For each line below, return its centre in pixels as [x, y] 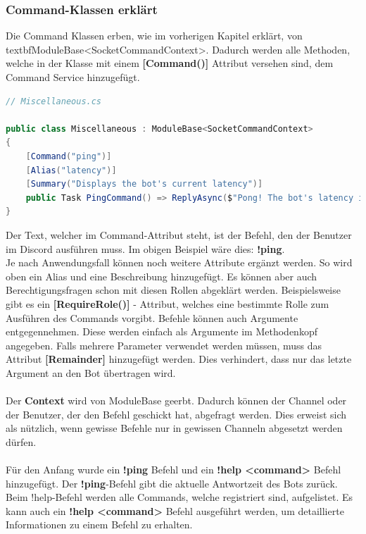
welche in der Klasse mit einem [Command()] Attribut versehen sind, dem [170, 63]
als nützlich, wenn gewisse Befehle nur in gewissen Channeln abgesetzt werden [174, 428]
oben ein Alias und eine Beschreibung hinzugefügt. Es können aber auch [162, 276]
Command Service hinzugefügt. [73, 77]
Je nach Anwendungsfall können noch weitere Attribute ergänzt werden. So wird [179, 262]
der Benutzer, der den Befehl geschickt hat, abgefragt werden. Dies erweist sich [176, 414]
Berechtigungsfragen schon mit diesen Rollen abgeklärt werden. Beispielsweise [173, 290]
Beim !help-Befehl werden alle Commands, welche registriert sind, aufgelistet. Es [179, 497]
